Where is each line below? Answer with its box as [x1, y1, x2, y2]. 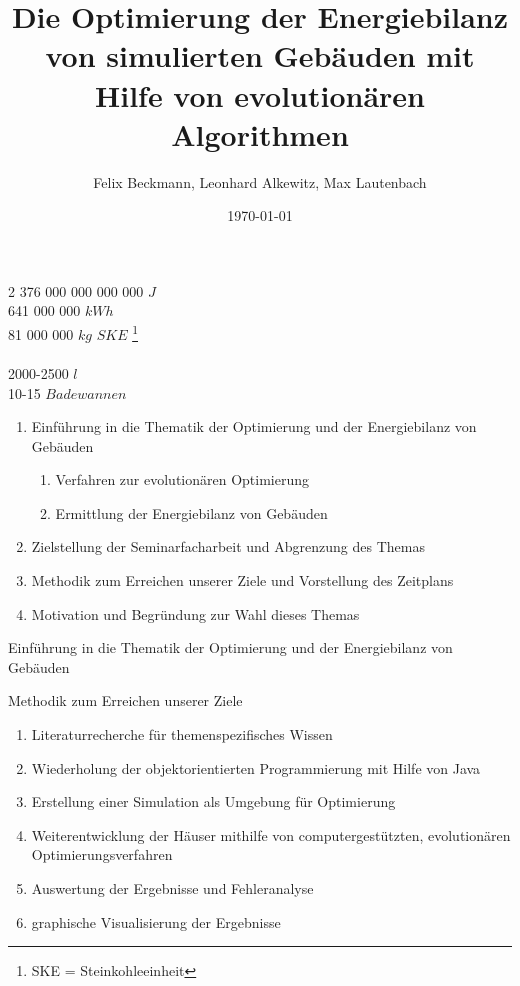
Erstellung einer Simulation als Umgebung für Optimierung [31, 791, 396, 812]
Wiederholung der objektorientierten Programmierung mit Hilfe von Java [31, 757, 481, 778]
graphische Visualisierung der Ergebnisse [31, 911, 281, 932]
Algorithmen [171, 113, 349, 154]
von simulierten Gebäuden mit [45, 35, 475, 76]
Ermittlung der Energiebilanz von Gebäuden [55, 502, 328, 523]
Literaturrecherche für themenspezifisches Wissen [31, 724, 333, 745]
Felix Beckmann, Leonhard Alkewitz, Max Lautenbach [93, 171, 427, 192]
